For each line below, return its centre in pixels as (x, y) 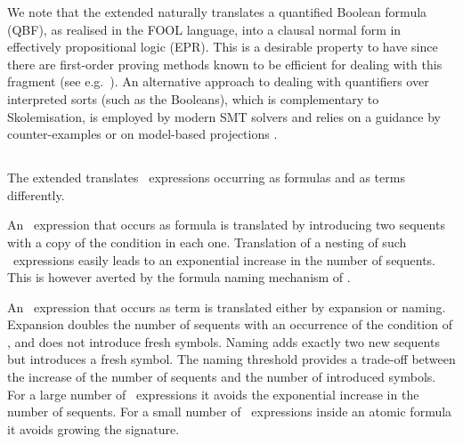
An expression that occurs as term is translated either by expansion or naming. (227, 307)
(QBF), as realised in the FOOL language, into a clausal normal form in (204, 29)
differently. (36, 194)
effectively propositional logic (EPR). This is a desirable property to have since (223, 47)
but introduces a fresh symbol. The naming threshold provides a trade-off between (231, 359)
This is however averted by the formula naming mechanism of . (179, 277)
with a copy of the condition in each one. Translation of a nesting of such (207, 242)
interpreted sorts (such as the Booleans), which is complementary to (193, 98)
